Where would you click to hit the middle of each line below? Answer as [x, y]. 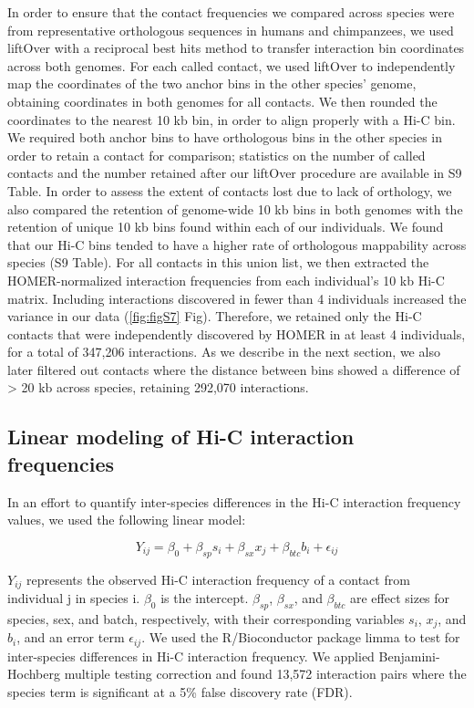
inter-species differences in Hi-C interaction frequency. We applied [191, 656]
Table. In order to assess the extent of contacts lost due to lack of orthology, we [230, 190]
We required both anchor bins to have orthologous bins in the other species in [225, 137]
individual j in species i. [74, 598]
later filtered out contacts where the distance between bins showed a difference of [234, 369]
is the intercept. [205, 598]
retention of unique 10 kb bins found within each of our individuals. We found [226, 227]
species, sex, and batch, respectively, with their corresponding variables [206, 618]
